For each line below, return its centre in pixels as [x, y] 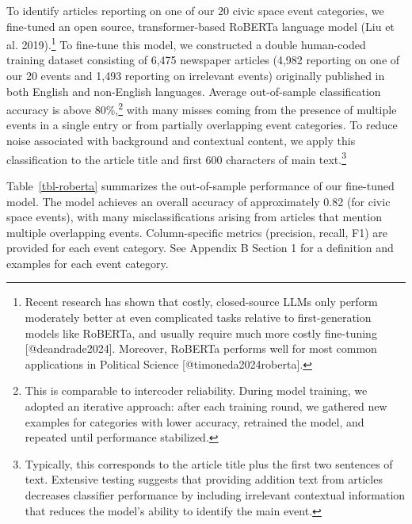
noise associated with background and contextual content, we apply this [181, 141]
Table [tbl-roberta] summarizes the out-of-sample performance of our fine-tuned [200, 185]
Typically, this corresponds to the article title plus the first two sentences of [209, 463]
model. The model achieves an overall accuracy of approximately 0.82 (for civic [198, 201]
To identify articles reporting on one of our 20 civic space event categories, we [195, 10]
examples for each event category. [88, 263]
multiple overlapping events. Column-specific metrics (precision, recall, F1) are [197, 232]
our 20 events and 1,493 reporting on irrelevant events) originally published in [196, 76]
